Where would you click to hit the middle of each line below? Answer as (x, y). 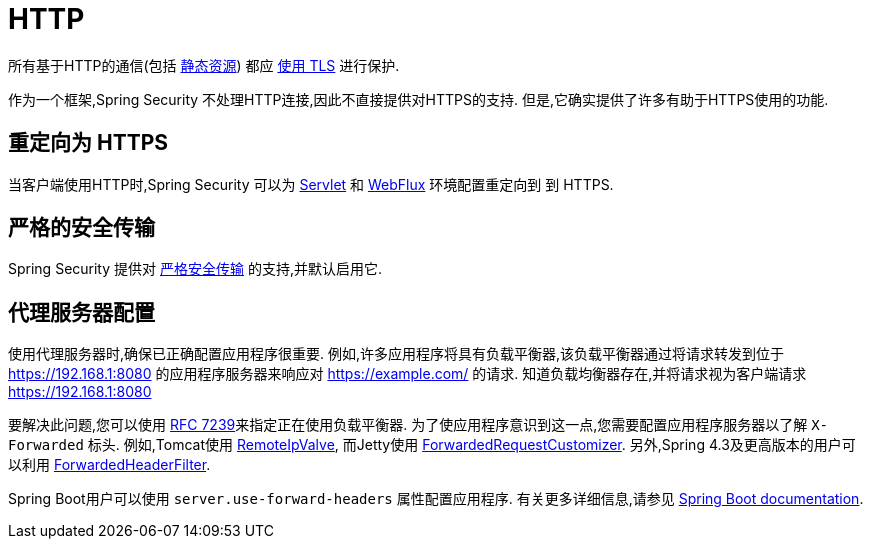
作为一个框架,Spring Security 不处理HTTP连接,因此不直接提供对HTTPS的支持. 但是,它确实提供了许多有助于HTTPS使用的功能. (418, 99)
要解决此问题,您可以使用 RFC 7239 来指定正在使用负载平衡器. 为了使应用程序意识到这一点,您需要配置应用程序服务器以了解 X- (418, 425)
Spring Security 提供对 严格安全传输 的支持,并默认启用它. (195, 269)
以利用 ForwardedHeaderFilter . (109, 465)
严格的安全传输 (81, 228)
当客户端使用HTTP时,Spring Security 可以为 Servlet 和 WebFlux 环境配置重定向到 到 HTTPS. (311, 184)
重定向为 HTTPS (88, 143)
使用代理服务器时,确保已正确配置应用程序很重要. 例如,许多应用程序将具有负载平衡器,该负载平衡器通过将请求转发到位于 (396, 354)
